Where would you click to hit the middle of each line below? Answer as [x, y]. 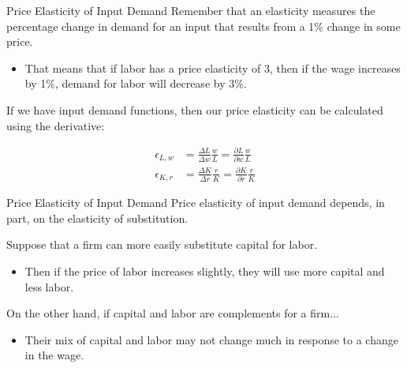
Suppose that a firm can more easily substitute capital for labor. [162, 244]
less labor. [49, 286]
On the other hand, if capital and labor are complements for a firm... [173, 313]
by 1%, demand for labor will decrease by [125, 83]
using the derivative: [56, 125]
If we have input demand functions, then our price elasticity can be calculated [195, 109]
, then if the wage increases [335, 68]
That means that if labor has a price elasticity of [143, 68]
